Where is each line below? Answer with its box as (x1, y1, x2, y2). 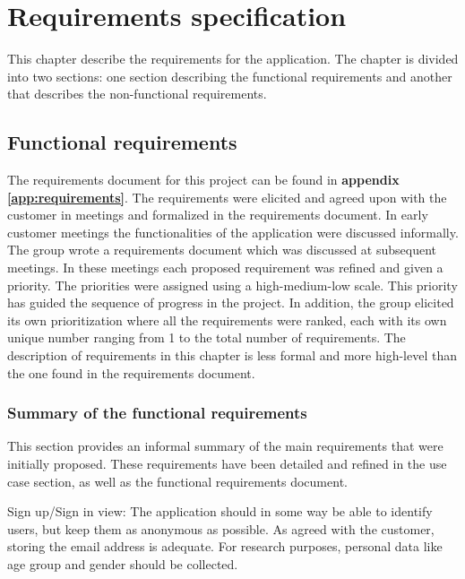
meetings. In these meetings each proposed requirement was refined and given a (7, 258, 443, 277)
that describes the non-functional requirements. (7, 84, 267, 103)
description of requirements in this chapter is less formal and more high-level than (7, 346, 457, 365)
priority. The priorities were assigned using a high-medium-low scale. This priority (7, 275, 458, 294)
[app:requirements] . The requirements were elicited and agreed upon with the (7, 187, 447, 206)
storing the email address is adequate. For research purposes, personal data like (7, 537, 443, 556)
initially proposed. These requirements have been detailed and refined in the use (7, 454, 447, 473)
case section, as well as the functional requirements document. (7, 471, 348, 490)
